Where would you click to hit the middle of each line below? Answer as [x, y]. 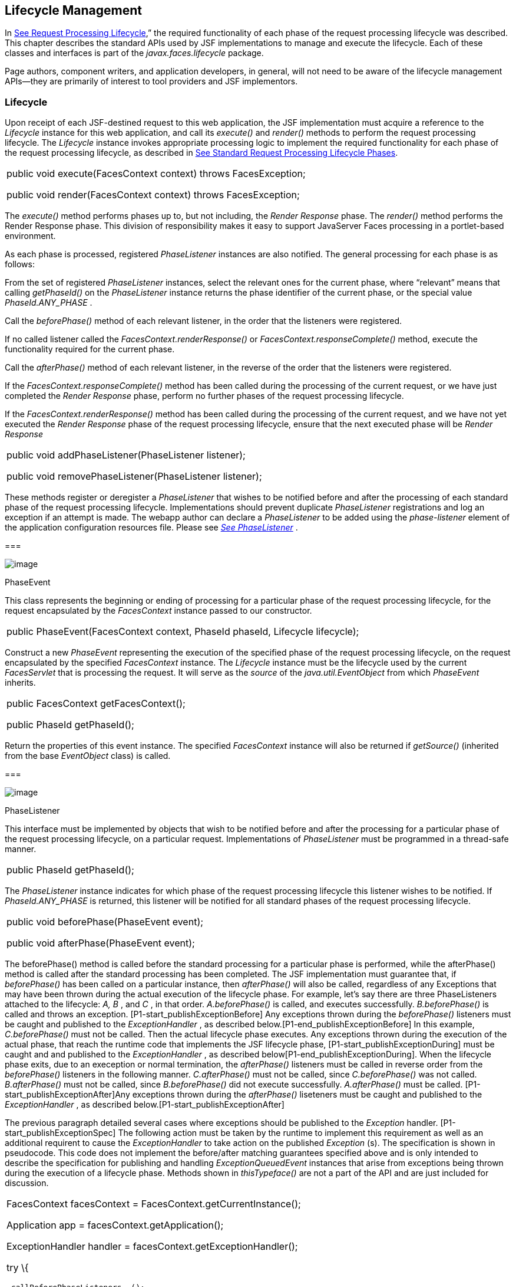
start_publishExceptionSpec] [60, 1133]
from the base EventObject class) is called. [88, 756]
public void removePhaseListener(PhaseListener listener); [134, 477]
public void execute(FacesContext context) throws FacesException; [156, 174]
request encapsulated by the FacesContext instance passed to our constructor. [158, 611]
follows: [20, 264]
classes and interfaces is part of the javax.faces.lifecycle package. [134, 53]
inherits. [20, 683]
